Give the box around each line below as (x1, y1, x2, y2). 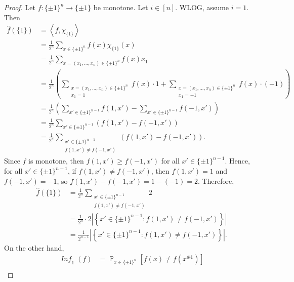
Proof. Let (4, 2, 35, 12)
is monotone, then (28, 155, 84, 166)
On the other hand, (4, 242, 64, 253)
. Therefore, (197, 175, 234, 186)
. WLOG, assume (175, 2, 229, 12)
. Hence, (225, 155, 250, 166)
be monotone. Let (93, 2, 148, 12)
